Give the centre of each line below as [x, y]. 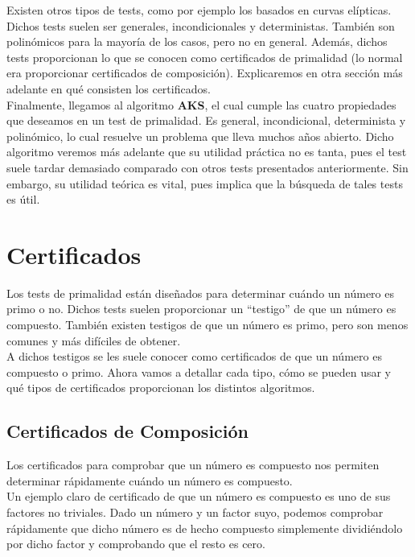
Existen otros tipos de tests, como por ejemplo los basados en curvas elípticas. [199, 10]
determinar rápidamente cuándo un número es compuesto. [150, 480]
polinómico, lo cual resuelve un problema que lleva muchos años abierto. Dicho [200, 136]
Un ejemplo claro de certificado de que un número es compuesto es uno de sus [199, 496]
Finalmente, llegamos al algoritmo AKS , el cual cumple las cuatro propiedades [201, 104]
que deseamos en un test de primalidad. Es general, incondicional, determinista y [206, 120]
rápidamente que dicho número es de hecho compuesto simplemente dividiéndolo [205, 528]
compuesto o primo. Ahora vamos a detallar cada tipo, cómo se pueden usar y [199, 371]
